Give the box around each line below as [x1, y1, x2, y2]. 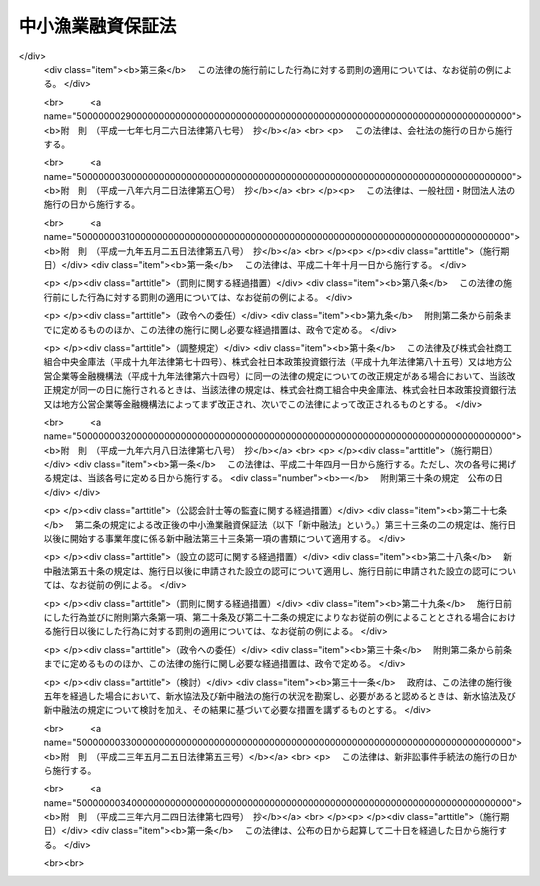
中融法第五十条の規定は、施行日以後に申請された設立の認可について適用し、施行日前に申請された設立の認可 [43, 565, 490, 577]
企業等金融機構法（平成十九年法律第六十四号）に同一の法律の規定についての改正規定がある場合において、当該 [51, 370, 507, 382]
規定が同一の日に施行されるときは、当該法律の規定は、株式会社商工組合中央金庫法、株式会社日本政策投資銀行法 [51, 384, 517, 396]
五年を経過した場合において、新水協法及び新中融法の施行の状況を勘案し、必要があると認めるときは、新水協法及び [43, 690, 516, 702]
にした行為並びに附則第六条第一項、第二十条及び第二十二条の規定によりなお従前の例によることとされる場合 [43, 611, 490, 623]
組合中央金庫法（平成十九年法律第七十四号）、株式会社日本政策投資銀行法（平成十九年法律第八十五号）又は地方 [43, 356, 504, 368]
